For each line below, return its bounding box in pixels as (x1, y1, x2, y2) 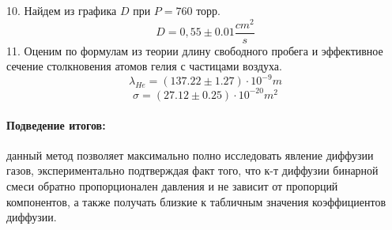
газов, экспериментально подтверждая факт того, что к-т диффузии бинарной (6, 162, 379, 179)
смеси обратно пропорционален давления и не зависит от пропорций (6, 177, 338, 194)
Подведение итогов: (6, 116, 106, 133)
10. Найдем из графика (6, 2, 117, 18)
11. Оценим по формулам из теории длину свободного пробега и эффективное (6, 42, 383, 58)
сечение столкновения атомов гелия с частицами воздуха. (6, 58, 282, 74)
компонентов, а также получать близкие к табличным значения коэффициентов (6, 193, 386, 209)
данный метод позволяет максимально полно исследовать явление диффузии (6, 146, 374, 163)
